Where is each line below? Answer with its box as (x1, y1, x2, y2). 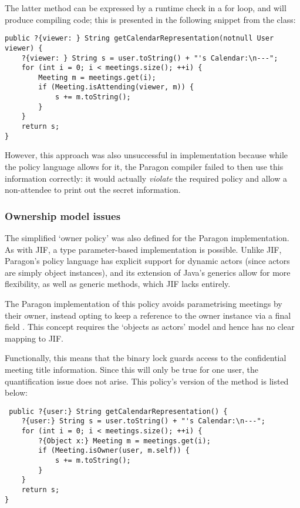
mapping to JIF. (5, 332, 63, 344)
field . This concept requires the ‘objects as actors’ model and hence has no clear (5, 320, 295, 333)
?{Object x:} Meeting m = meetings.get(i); (38, 436, 211, 445)
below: (5, 386, 28, 399)
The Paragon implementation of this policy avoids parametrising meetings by (5, 297, 282, 309)
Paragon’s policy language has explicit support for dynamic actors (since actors (5, 255, 290, 267)
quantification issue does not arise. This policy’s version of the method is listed (5, 375, 289, 387)
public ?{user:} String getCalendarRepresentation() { (9, 407, 228, 416)
